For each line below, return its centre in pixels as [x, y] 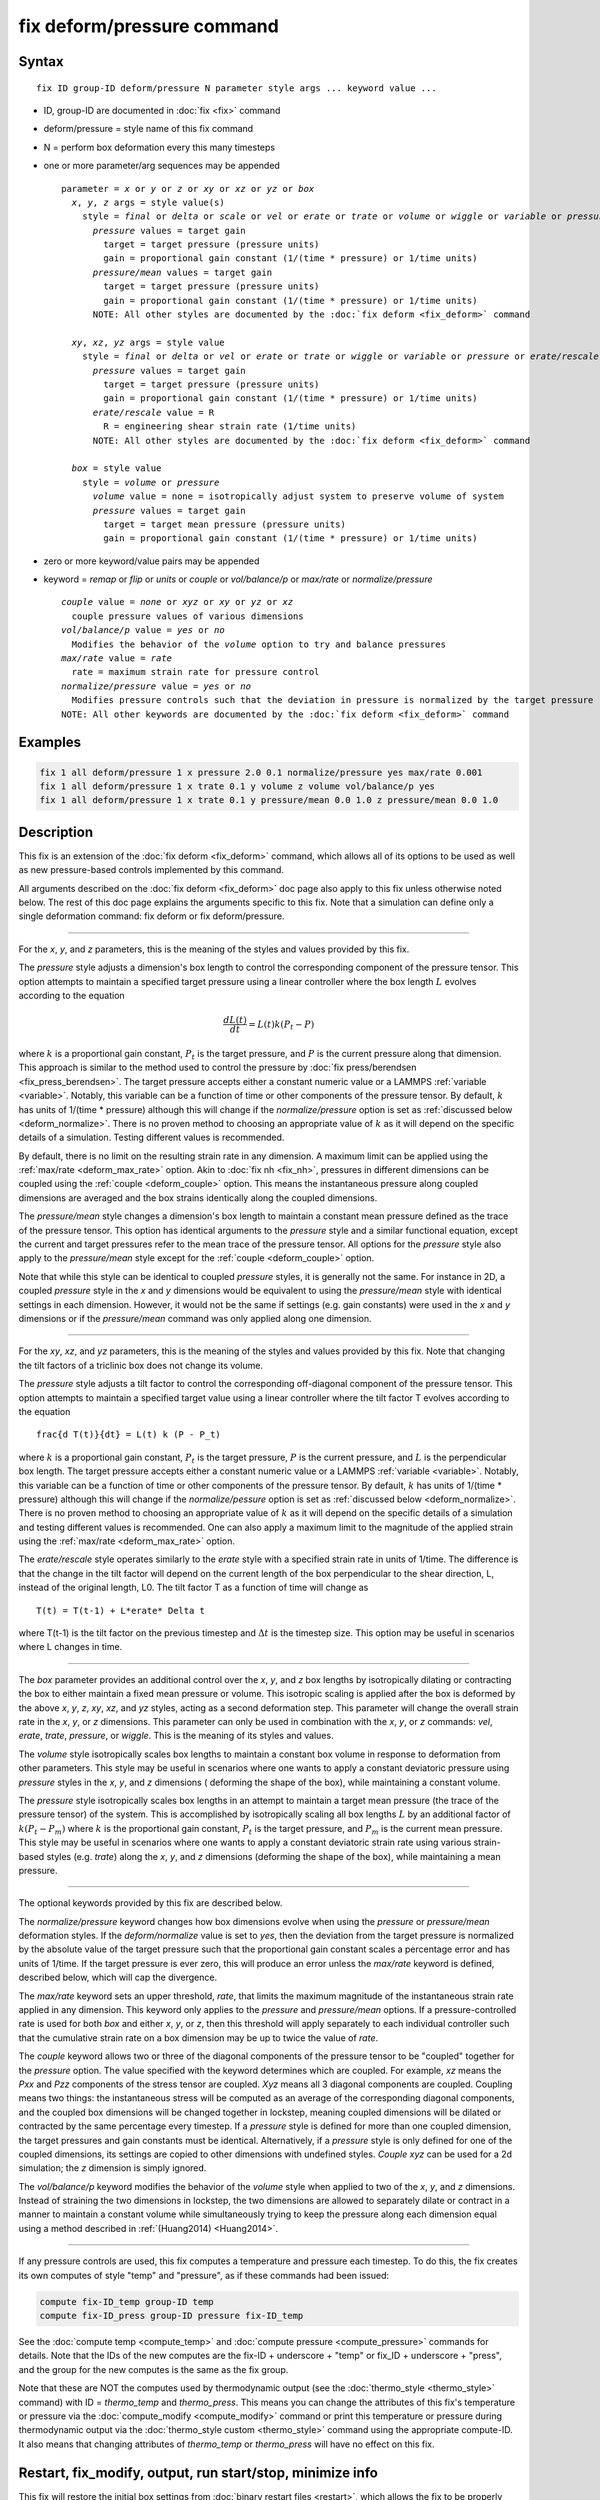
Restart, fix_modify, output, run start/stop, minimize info [198, 2472]
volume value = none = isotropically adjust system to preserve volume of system [298, 496]
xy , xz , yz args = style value [148, 342]
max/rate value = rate [117, 658]
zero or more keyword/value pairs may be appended [151, 561]
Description [56, 831]
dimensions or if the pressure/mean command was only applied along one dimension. [195, 1318]
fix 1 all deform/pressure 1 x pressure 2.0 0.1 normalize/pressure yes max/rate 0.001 [261, 772]
